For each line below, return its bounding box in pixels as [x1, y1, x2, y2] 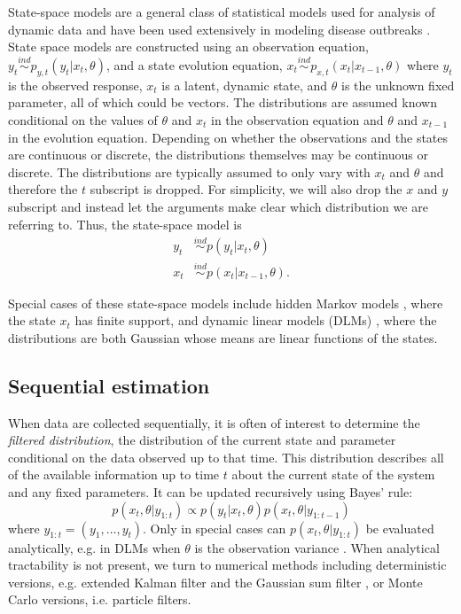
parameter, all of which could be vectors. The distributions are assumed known [8, 93, 437, 112]
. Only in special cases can [143, 518, 286, 537]
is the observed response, [8, 75, 143, 94]
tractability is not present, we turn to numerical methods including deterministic [8, 556, 447, 574]
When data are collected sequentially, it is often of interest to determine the [8, 413, 420, 431]
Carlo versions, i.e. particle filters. [8, 590, 191, 609]
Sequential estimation [8, 371, 210, 399]
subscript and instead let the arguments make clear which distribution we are [8, 197, 428, 215]
